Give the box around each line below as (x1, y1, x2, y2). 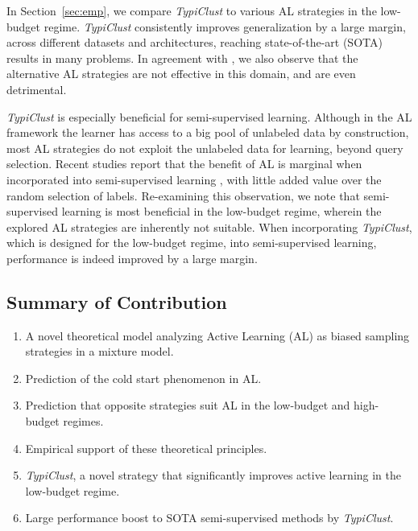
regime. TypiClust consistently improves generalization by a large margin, (43, 18, 406, 35)
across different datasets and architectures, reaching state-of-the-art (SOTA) (6, 34, 383, 51)
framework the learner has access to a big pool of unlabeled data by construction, (6, 124, 409, 141)
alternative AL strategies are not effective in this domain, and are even (6, 65, 356, 82)
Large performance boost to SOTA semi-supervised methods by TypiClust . (25, 509, 394, 526)
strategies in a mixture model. (25, 343, 174, 360)
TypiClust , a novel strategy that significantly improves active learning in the (25, 467, 402, 484)
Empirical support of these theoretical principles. (25, 439, 267, 456)
